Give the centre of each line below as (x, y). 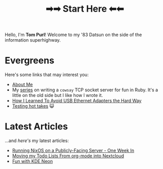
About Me (23, 85)
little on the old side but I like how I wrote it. (57, 95)
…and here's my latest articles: (37, 141)
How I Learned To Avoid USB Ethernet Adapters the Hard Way (77, 101)
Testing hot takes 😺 (33, 106)
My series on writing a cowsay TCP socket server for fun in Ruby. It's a (85, 90)
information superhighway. (33, 40)
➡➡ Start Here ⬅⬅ (85, 9)
